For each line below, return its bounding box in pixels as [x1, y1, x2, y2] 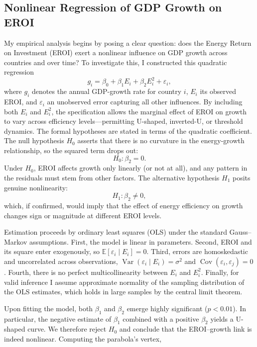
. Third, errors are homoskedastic [146, 246, 248, 257]
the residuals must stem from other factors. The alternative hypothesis [4, 173, 220, 183]
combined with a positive [123, 313, 199, 324]
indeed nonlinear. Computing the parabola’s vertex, [4, 333, 162, 344]
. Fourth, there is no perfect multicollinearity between [4, 266, 168, 277]
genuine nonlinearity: [4, 182, 68, 192]
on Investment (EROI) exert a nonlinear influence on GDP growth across [4, 47, 228, 58]
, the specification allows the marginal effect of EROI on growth [51, 106, 247, 116]
